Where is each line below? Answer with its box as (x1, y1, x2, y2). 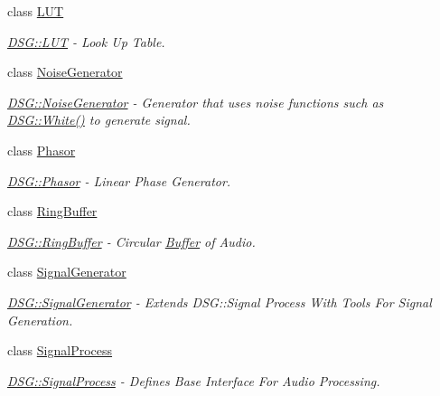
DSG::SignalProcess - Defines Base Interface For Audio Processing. (7, 371, 380, 390)
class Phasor (7, 140, 76, 159)
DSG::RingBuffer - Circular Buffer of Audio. (7, 231, 256, 250)
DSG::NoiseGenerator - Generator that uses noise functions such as (7, 92, 384, 111)
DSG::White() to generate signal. (7, 110, 191, 129)
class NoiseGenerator (7, 62, 123, 81)
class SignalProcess (7, 341, 113, 360)
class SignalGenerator (7, 262, 126, 281)
